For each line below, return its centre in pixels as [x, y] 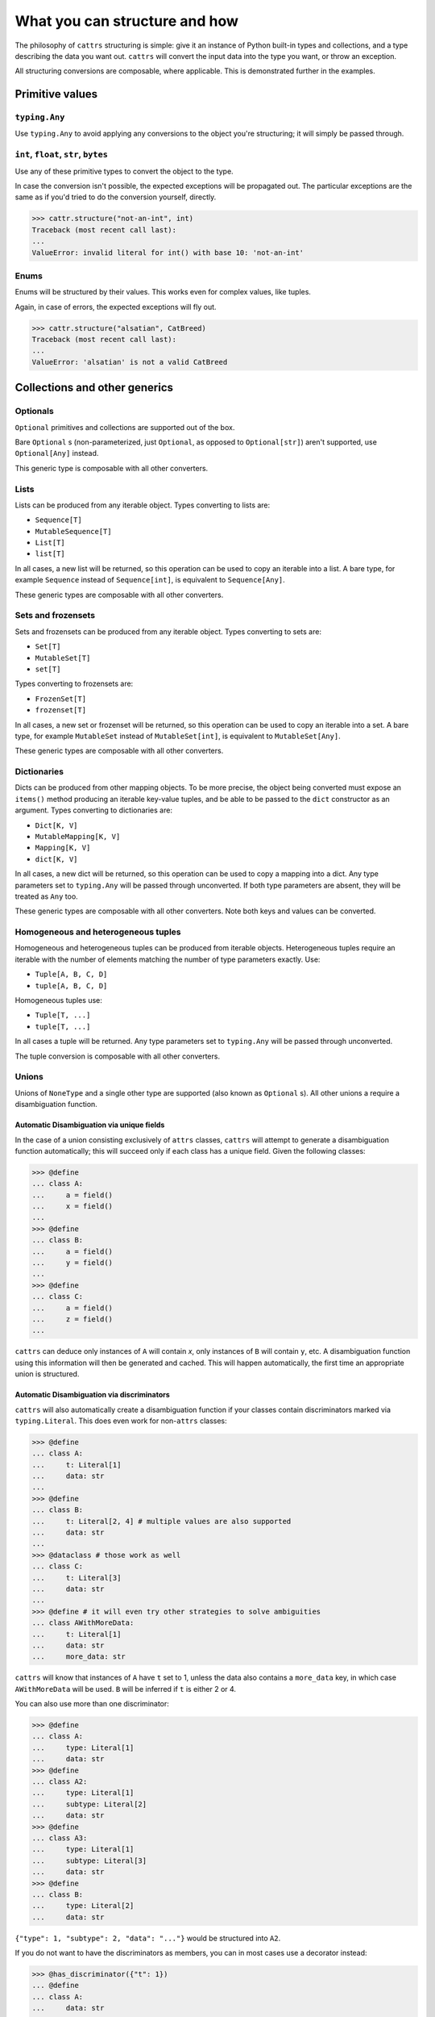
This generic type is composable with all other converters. [112, 468]
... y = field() [72, 1263]
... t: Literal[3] [77, 1578]
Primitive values [56, 94]
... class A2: [60, 1782]
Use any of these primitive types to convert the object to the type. [124, 171]
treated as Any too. [46, 896]
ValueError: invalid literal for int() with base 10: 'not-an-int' [168, 253]
